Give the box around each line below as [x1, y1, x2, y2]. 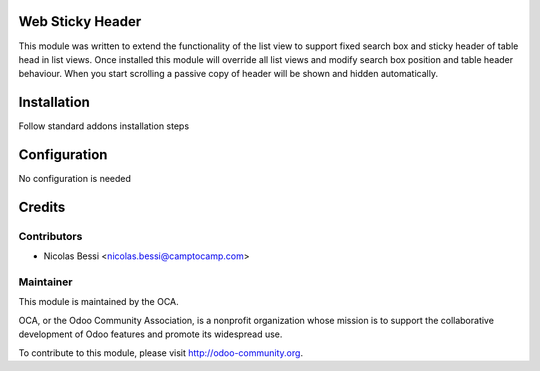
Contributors [18, 229, 83, 243]
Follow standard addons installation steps [18, 120, 190, 132]
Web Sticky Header [18, 13, 142, 30]
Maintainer [18, 275, 73, 289]
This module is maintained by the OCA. [18, 296, 179, 308]
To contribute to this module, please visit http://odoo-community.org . [18, 346, 304, 359]
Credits [18, 198, 66, 215]
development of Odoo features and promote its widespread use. [18, 328, 283, 340]
